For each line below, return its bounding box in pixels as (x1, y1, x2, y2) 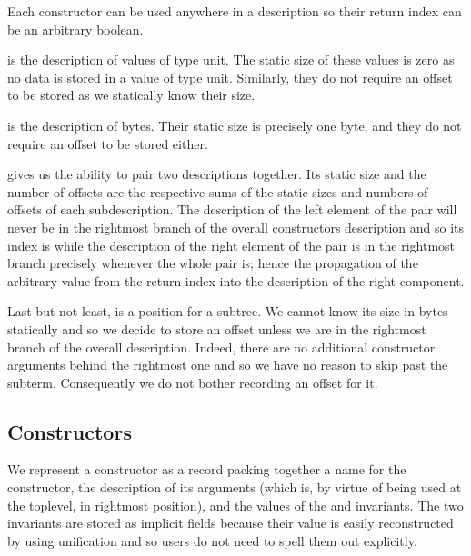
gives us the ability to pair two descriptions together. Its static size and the (7, 164, 426, 184)
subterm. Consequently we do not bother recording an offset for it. (7, 372, 378, 392)
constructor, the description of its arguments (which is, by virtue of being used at (7, 478, 462, 497)
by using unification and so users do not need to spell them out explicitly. (7, 531, 417, 550)
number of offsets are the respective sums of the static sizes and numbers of (7, 182, 428, 201)
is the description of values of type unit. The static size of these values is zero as (7, 50, 455, 69)
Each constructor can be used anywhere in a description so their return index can (7, 2, 462, 20)
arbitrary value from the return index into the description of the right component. (7, 271, 465, 290)
